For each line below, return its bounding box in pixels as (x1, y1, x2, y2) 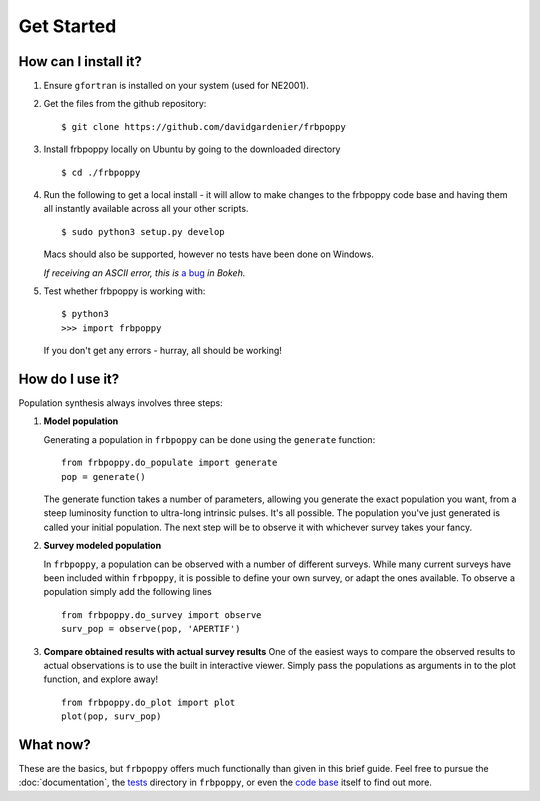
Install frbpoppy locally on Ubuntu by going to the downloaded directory (43, 143, 341, 155)
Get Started (18, 15, 117, 37)
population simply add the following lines (43, 586, 212, 598)
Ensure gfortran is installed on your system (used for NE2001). (43, 80, 309, 92)
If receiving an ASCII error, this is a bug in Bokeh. (43, 266, 246, 279)
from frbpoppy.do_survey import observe (61, 609, 262, 620)
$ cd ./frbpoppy (61, 166, 141, 178)
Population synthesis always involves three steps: (18, 397, 224, 409)
